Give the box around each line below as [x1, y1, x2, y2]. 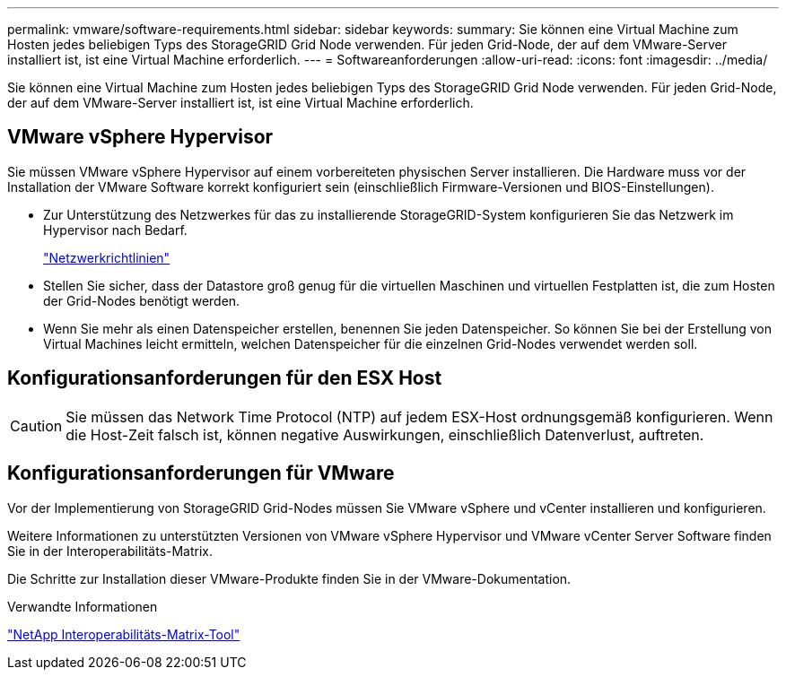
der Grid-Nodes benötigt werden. [43, 292, 240, 308]
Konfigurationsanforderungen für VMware [7, 462, 395, 485]
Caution [10, 416, 63, 435]
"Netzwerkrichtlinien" [43, 249, 170, 265]
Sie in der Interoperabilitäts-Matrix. [7, 542, 214, 559]
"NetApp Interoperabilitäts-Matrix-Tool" [7, 626, 240, 642]
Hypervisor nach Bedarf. [43, 221, 188, 238]
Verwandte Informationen [7, 598, 158, 614]
